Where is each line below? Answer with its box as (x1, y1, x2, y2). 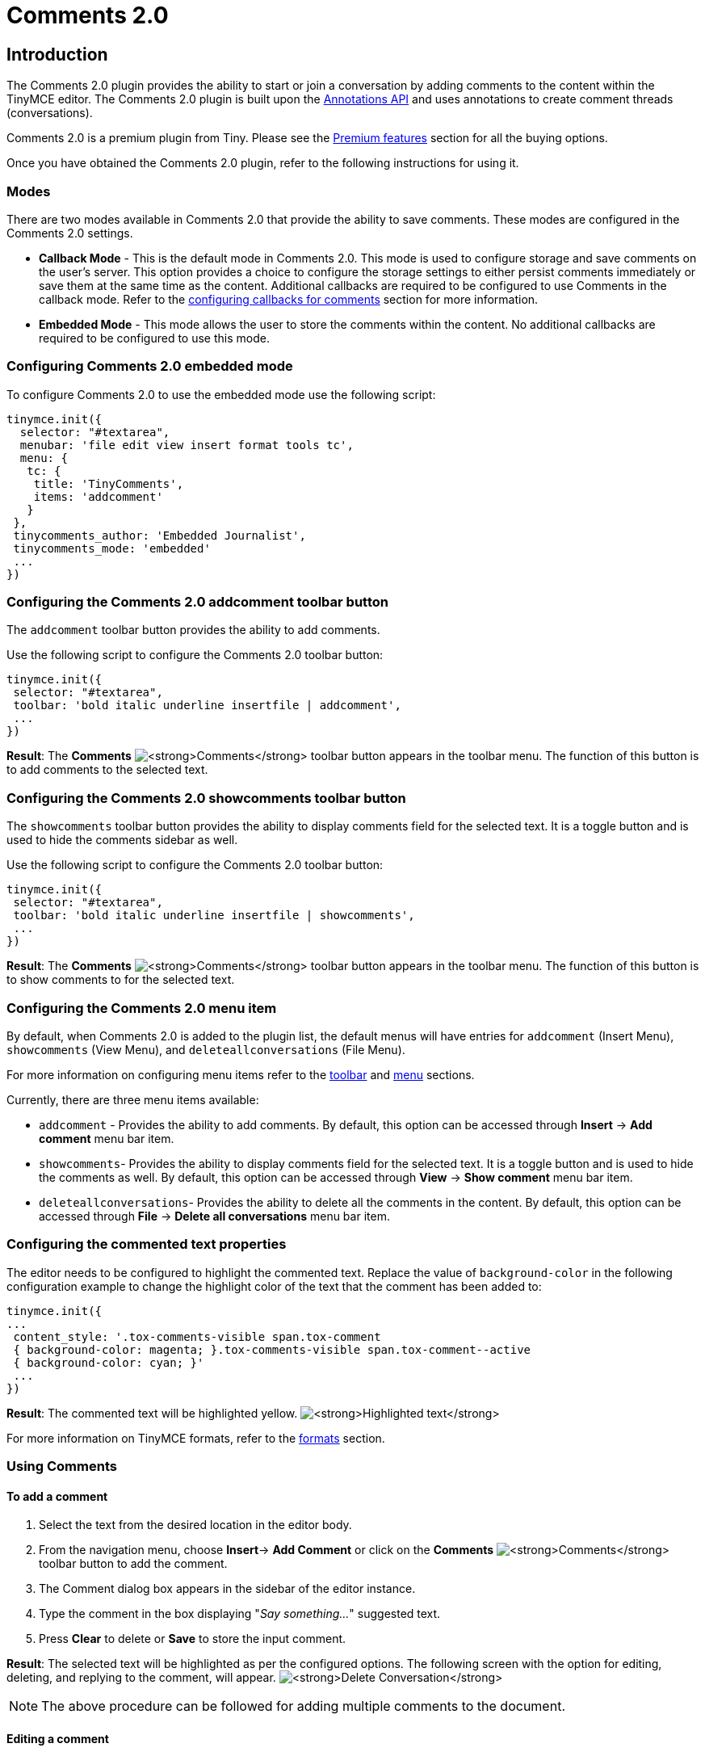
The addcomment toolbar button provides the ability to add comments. (6, 623, 380, 637)
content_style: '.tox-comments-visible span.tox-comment (13, 1330, 381, 1343)
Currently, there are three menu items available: (6, 1092, 259, 1107)
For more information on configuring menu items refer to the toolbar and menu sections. (6, 1067, 475, 1082)
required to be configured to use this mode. (39, 330, 270, 345)
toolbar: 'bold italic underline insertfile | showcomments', (13, 909, 415, 922)
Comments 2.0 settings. (6, 225, 133, 240)
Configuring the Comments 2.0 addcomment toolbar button (6, 594, 388, 611)
